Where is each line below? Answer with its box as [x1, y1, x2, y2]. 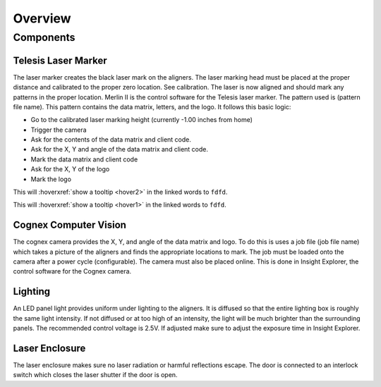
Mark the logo [30, 175, 72, 183]
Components [13, 31, 75, 44]
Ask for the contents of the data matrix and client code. [30, 135, 192, 144]
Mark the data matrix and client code [30, 155, 138, 164]
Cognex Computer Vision [13, 219, 127, 231]
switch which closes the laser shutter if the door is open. [13, 371, 178, 379]
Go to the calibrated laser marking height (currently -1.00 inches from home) [30, 116, 253, 124]
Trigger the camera [30, 125, 87, 134]
